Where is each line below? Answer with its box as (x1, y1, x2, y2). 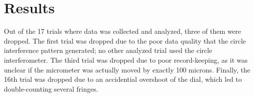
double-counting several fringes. (4, 83, 98, 94)
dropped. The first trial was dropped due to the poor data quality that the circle (4, 35, 246, 46)
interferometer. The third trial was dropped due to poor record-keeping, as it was (4, 54, 248, 65)
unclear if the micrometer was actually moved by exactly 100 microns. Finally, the (4, 64, 251, 74)
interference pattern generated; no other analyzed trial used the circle (4, 45, 212, 55)
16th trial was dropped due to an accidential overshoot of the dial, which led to (4, 74, 242, 84)
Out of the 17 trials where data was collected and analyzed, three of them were (4, 26, 241, 36)
